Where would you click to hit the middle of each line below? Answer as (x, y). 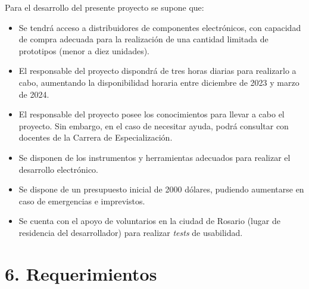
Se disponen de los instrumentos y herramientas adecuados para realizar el (154, 157)
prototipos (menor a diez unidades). (84, 50)
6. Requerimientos (81, 273)
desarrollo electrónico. (58, 169)
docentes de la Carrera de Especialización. (96, 137)
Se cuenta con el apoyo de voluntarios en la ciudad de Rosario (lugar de (149, 221)
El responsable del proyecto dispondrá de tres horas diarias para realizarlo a (157, 71)
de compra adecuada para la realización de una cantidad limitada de (143, 39)
